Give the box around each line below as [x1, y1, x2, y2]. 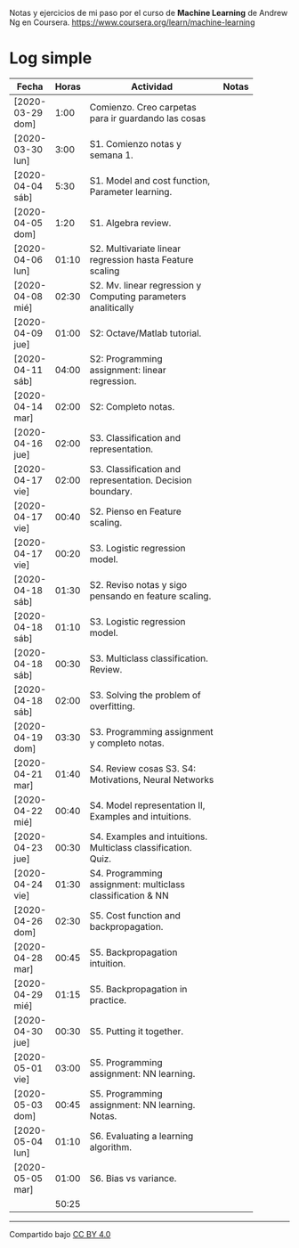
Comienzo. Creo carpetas [89, 101, 198, 113]
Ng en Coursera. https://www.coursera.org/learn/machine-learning [9, 17, 255, 28]
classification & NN [89, 889, 169, 901]
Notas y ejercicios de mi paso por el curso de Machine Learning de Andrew [9, 8, 288, 18]
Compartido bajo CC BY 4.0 [9, 1228, 111, 1239]
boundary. [89, 485, 133, 497]
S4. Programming [89, 867, 163, 879]
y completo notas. [89, 737, 165, 749]
